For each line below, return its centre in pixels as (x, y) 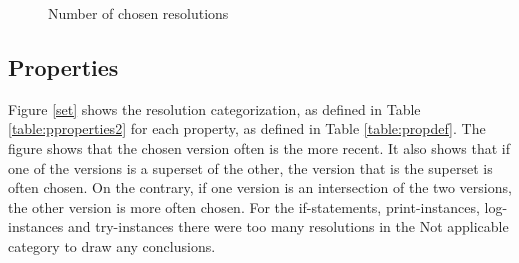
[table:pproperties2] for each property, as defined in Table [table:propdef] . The (247, 128)
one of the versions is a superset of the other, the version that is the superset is (250, 167)
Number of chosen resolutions (138, 13)
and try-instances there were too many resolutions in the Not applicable (288, 226)
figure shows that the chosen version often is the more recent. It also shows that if (259, 147)
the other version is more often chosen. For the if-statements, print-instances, (244, 206)
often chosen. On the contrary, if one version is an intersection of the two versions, (260, 187)
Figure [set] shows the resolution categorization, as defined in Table (214, 108)
